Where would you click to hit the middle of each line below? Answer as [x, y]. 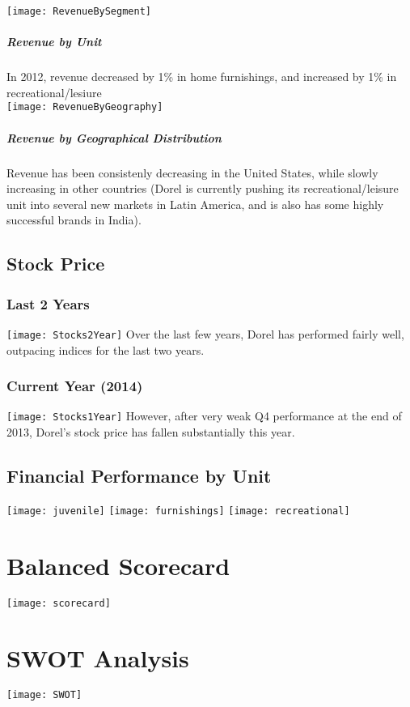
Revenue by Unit [54, 42]
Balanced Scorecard [118, 565]
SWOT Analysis [98, 657]
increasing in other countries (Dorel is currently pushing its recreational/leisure [203, 188]
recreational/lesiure [54, 92]
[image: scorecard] [59, 603]
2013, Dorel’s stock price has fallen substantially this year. [151, 432]
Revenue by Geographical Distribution [114, 137]
